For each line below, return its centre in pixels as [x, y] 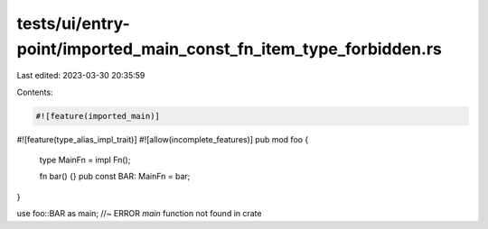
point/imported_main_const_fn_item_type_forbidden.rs [229, 49]
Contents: [35, 92]
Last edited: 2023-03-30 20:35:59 [81, 76]
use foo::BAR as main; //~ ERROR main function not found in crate [139, 214]
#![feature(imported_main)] [98, 116]
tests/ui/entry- [73, 23]
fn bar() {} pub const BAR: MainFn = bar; [115, 177]
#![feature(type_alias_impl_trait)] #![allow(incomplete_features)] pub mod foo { [163, 139]
